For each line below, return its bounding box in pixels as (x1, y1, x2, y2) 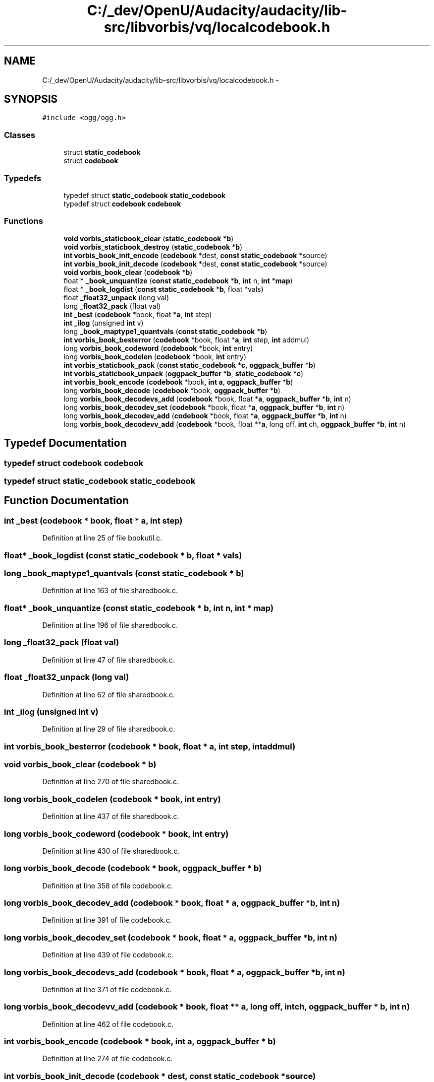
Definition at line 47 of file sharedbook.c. (42, 655, 175, 664)
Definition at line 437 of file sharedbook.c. (42, 812, 179, 821)
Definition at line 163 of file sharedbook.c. (42, 586, 178, 595)
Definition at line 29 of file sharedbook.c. (42, 725, 175, 734)
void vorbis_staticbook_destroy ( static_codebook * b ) (63, 242, 243, 251)
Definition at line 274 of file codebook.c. (42, 1054, 173, 1063)
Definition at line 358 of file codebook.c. (42, 881, 173, 890)
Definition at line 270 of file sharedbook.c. (42, 777, 179, 786)
